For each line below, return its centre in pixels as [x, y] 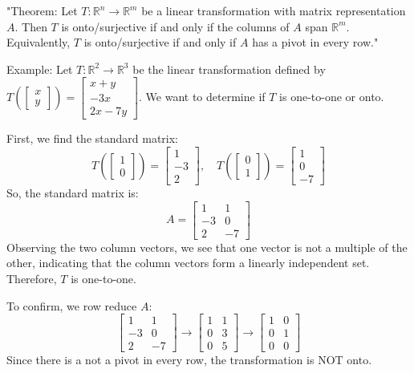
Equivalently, [39, 42]
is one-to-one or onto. [332, 97]
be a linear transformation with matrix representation [274, 10]
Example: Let [40, 69]
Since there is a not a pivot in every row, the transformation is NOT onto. [189, 360]
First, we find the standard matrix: [92, 138]
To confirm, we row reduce [72, 305]
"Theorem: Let [42, 10]
